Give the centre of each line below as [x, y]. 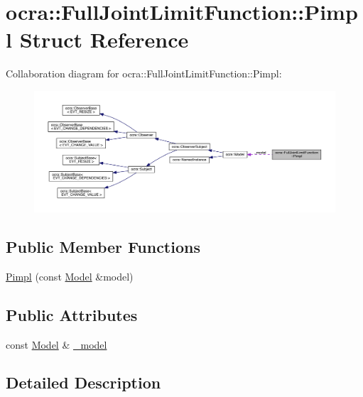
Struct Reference [104, 39]
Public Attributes [72, 314]
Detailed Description [83, 382]
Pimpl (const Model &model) [70, 276]
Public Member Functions [103, 246]
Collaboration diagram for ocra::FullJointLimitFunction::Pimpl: [144, 74]
